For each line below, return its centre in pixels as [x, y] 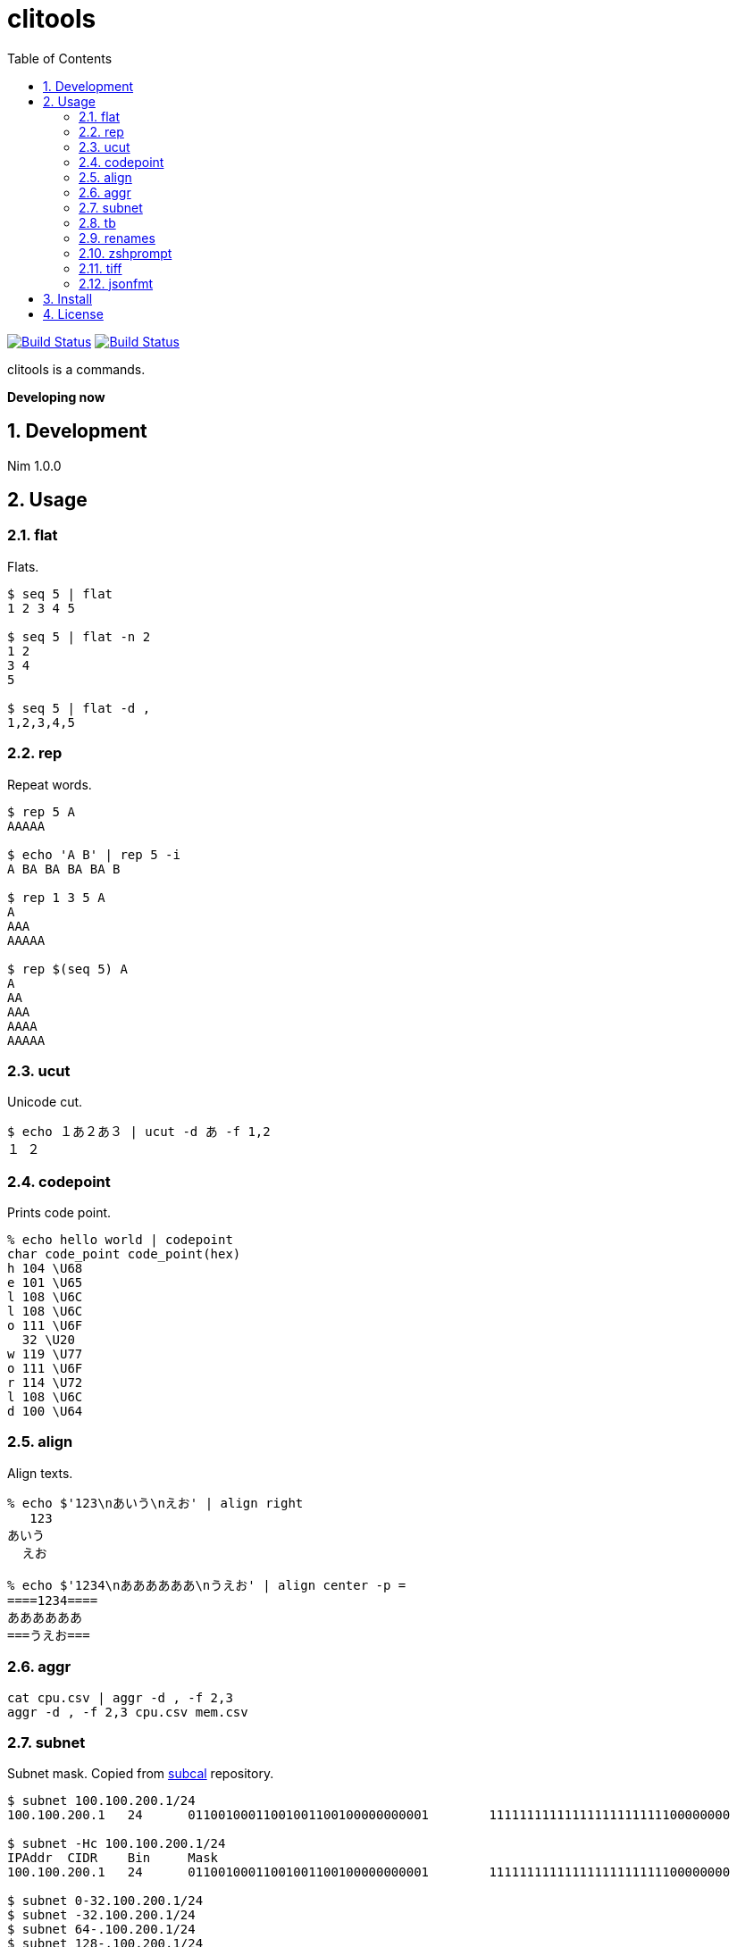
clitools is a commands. [76, 369]
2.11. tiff [100, 268]
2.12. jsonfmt [116, 283]
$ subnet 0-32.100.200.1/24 [105, 1901]
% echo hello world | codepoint [120, 1240]
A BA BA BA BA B [64, 869]
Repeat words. [50, 784]
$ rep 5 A [41, 811]
